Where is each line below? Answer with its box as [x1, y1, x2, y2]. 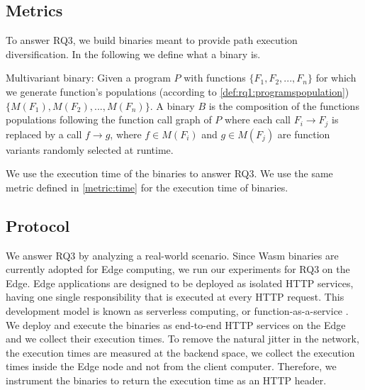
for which [315, 70, 356, 85]
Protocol [6, 214, 70, 236]
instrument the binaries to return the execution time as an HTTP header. [6, 372, 327, 387]
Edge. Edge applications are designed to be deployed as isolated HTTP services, [6, 275, 354, 290]
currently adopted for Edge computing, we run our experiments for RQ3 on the [6, 262, 350, 277]
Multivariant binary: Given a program [6, 70, 171, 85]
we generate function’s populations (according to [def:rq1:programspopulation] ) [6, 84, 349, 99]
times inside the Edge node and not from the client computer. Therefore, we [6, 359, 337, 374]
